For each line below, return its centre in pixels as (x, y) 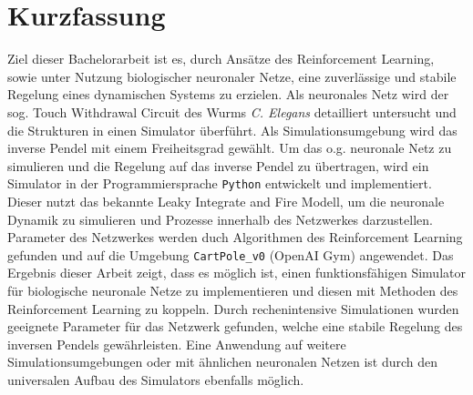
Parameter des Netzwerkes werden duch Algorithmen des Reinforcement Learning (235, 237)
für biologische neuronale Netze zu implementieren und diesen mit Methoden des (233, 290)
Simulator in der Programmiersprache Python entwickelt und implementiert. (220, 183)
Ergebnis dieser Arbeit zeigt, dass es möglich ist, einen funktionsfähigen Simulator (236, 273)
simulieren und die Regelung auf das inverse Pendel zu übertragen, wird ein (218, 165)
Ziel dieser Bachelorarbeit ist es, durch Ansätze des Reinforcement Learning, (221, 59)
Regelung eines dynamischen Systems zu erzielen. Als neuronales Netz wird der (228, 94)
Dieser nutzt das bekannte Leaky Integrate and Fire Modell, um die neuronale (226, 201)
